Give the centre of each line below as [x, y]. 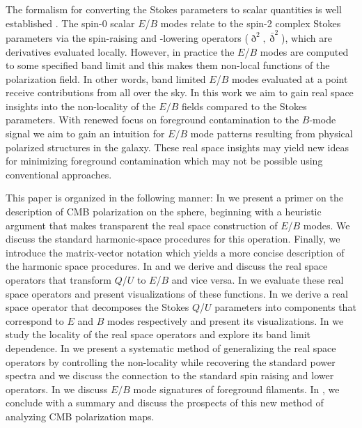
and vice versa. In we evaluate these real [258, 280]
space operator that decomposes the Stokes [97, 307]
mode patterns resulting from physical [271, 133]
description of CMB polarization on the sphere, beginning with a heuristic [164, 212]
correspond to [35, 320]
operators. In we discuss [57, 389]
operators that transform [58, 280]
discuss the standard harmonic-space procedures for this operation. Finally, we [173, 239]
